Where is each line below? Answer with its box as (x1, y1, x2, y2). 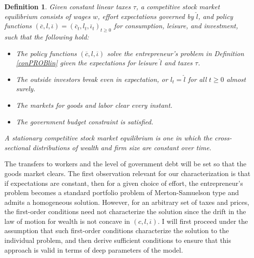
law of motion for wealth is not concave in (4, 216, 130, 226)
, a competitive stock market (136, 1, 220, 11)
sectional (4, 142, 30, 152)
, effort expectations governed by (97, 11, 194, 21)
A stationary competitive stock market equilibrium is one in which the (4, 133, 212, 143)
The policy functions (16, 48, 77, 58)
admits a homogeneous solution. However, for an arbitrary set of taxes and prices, (4, 197, 250, 207)
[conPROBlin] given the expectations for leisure (16, 58, 158, 68)
